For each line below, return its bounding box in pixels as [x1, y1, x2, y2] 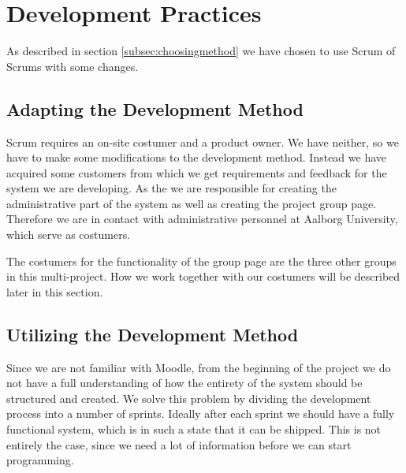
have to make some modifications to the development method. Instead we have [6, 149, 386, 166]
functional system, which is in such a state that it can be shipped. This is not [6, 421, 382, 438]
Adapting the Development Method [6, 96, 304, 121]
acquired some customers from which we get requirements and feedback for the [6, 164, 387, 181]
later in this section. [6, 283, 103, 300]
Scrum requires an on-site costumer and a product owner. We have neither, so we [6, 133, 399, 150]
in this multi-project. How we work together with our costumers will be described [6, 268, 400, 285]
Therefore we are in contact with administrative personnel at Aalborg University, [6, 210, 398, 227]
